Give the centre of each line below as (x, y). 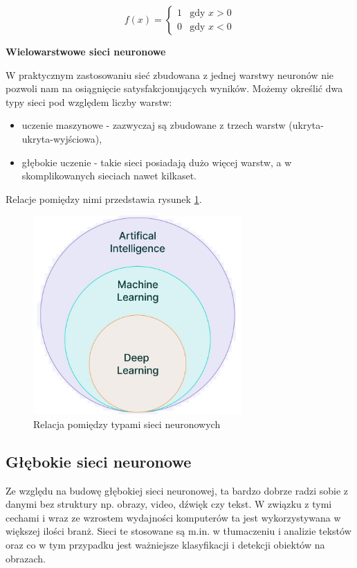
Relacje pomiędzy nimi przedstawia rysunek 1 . (104, 198)
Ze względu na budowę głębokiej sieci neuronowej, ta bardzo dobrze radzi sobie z (177, 490)
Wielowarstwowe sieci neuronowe (86, 51)
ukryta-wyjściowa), (62, 138)
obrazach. (26, 558)
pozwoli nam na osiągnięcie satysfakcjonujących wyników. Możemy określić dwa (174, 88)
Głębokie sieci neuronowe (99, 461)
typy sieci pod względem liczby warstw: (89, 101)
